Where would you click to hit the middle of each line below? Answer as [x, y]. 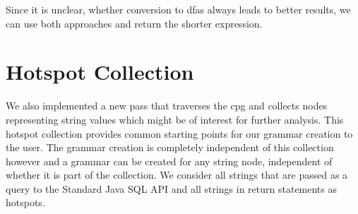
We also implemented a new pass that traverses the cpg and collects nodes [167, 106]
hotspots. [25, 202]
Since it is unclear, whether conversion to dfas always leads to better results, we [178, 9]
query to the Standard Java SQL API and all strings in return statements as [172, 188]
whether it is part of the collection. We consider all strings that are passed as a [177, 175]
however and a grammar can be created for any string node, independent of [169, 161]
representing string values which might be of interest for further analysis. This [175, 119]
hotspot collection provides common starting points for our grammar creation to [179, 133]
